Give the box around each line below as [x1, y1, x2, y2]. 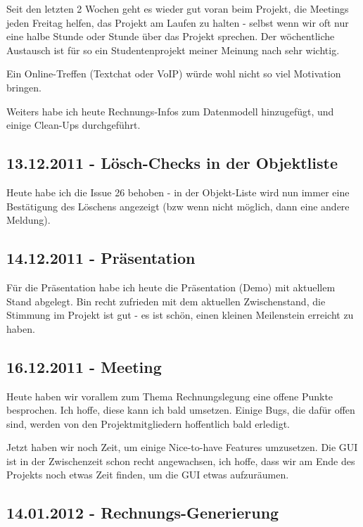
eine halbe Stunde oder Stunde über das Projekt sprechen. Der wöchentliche [6, 29, 335, 44]
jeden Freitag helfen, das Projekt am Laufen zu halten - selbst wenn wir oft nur [6, 15, 349, 30]
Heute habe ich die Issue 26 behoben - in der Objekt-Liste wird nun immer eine [6, 184, 350, 199]
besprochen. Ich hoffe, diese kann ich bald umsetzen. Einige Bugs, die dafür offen [6, 402, 355, 417]
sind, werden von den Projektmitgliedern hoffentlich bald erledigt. [6, 416, 290, 431]
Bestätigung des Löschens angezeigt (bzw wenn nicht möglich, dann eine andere [6, 198, 350, 213]
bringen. [6, 80, 42, 94]
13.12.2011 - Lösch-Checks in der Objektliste [6, 152, 338, 174]
